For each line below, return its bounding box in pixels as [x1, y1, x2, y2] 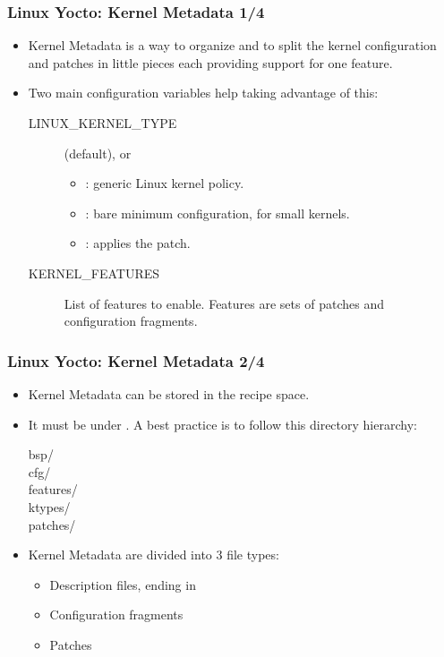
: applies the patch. [85, 234, 191, 252]
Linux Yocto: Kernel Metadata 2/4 [7, 349, 265, 371]
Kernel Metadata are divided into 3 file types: [28, 545, 279, 564]
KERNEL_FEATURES [28, 263, 160, 282]
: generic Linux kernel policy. [85, 174, 244, 192]
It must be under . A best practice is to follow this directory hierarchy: [28, 414, 417, 433]
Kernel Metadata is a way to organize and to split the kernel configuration [28, 36, 437, 55]
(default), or [64, 143, 132, 162]
